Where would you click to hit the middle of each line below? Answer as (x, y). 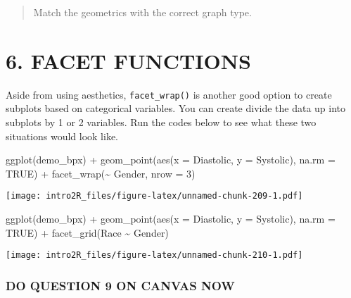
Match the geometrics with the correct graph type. (142, 12)
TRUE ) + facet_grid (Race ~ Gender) (87, 232)
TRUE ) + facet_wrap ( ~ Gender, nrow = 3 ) (101, 173)
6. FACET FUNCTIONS (128, 60)
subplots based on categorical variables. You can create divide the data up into (176, 108)
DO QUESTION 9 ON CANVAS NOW (120, 285)
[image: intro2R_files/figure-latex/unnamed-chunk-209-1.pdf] (154, 196)
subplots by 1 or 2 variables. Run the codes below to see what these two (161, 122)
